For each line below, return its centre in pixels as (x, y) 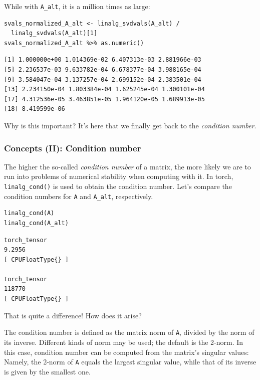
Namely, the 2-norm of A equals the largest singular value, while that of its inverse (130, 362)
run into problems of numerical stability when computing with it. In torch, (119, 176)
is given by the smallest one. (47, 371)
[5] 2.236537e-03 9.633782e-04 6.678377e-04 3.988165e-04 (103, 70)
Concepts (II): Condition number (73, 148)
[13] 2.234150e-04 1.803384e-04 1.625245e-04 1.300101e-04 (104, 89)
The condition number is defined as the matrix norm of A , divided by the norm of (129, 332)
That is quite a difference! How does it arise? (73, 315)
